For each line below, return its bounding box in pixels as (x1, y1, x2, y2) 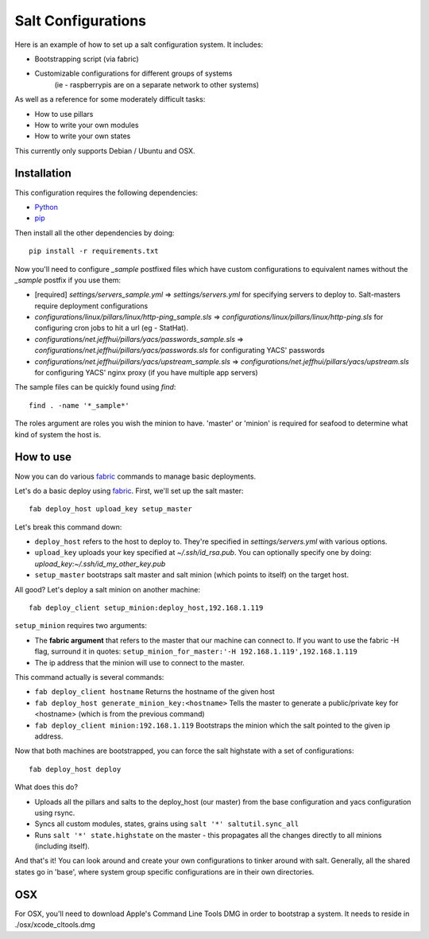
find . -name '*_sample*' (29, 401, 130, 409)
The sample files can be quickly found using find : (14, 382, 176, 392)
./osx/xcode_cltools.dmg (14, 920, 95, 929)
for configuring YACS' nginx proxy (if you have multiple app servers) (34, 368, 258, 378)
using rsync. (34, 808, 75, 817)
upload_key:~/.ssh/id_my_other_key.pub (34, 559, 166, 568)
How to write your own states (34, 131, 131, 141)
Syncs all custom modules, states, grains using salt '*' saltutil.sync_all (34, 819, 300, 828)
